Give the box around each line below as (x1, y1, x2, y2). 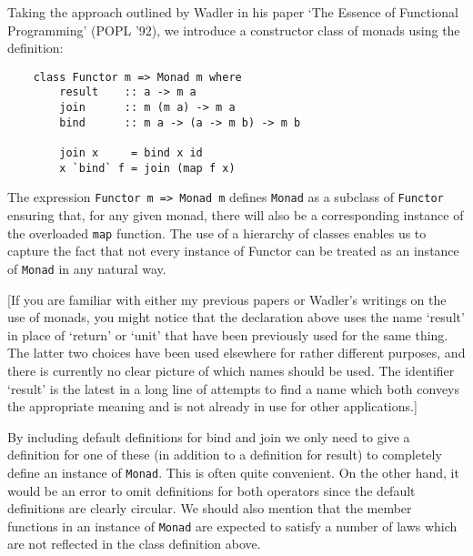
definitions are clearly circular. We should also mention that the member (7, 499, 412, 518)
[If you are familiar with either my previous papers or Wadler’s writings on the (7, 289, 447, 308)
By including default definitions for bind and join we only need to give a (7, 427, 410, 446)
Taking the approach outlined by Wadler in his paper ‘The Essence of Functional (7, 3, 458, 21)
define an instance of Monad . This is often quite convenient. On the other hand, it (7, 462, 459, 481)
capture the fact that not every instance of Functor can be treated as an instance (7, 241, 459, 260)
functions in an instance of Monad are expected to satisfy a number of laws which (7, 516, 458, 535)
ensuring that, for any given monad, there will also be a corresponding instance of (7, 206, 464, 225)
